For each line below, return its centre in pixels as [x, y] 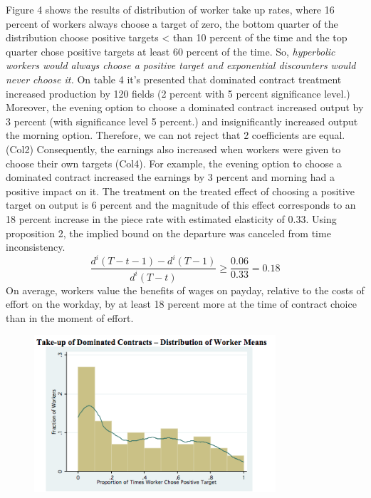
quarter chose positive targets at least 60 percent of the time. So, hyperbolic [171, 51]
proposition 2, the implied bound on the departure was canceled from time [168, 233]
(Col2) [20, 149]
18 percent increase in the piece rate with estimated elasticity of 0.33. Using [171, 218]
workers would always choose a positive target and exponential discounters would [181, 65]
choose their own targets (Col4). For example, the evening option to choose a [174, 163]
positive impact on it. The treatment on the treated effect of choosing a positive [180, 191]
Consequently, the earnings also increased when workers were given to [189, 149]
